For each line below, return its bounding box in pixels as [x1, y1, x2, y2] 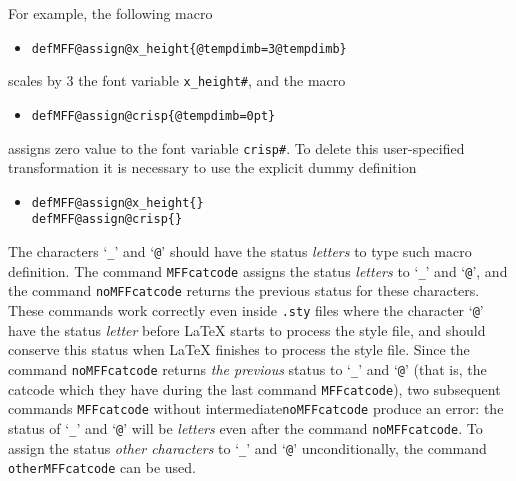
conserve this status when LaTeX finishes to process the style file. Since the [8, 339, 470, 360]
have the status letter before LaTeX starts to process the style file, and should [8, 319, 486, 340]
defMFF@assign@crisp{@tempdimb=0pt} [31, 108, 276, 123]
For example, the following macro [8, 3, 213, 23]
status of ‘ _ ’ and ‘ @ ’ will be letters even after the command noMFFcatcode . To [8, 417, 483, 438]
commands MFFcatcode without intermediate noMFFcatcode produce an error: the [8, 398, 504, 419]
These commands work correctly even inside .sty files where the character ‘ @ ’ [8, 300, 484, 321]
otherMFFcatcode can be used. [8, 457, 196, 478]
